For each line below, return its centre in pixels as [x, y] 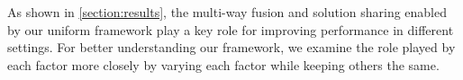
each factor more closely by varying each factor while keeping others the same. [223, 64]
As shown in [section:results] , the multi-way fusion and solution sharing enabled [227, 12]
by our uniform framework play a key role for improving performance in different [231, 29]
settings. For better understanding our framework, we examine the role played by [231, 47]
